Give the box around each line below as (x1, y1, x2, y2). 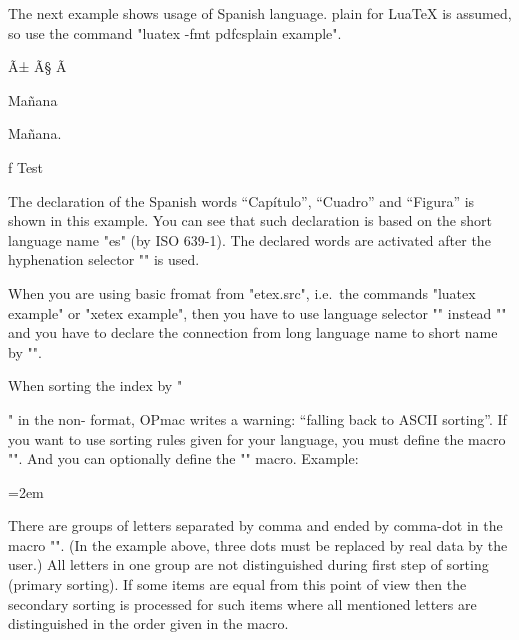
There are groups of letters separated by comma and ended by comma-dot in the (8, 515, 503, 536)
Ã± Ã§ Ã (8, 56, 67, 77)
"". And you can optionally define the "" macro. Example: (8, 448, 359, 469)
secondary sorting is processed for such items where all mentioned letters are (8, 593, 477, 614)
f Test (8, 156, 44, 177)
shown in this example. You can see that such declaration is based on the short (8, 210, 492, 231)
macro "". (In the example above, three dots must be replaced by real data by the (8, 534, 508, 555)
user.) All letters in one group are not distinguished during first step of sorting (8, 554, 489, 575)
